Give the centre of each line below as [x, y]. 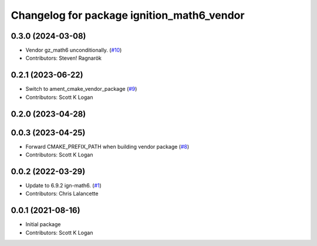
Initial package [43, 224]
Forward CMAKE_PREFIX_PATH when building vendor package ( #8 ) [107, 146]
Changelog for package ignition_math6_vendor [128, 15]
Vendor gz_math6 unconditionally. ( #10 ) [74, 50]
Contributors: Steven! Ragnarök [64, 58]
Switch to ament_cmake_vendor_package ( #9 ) [81, 89]
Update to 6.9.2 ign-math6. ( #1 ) [64, 185]
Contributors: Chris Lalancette [62, 194]
